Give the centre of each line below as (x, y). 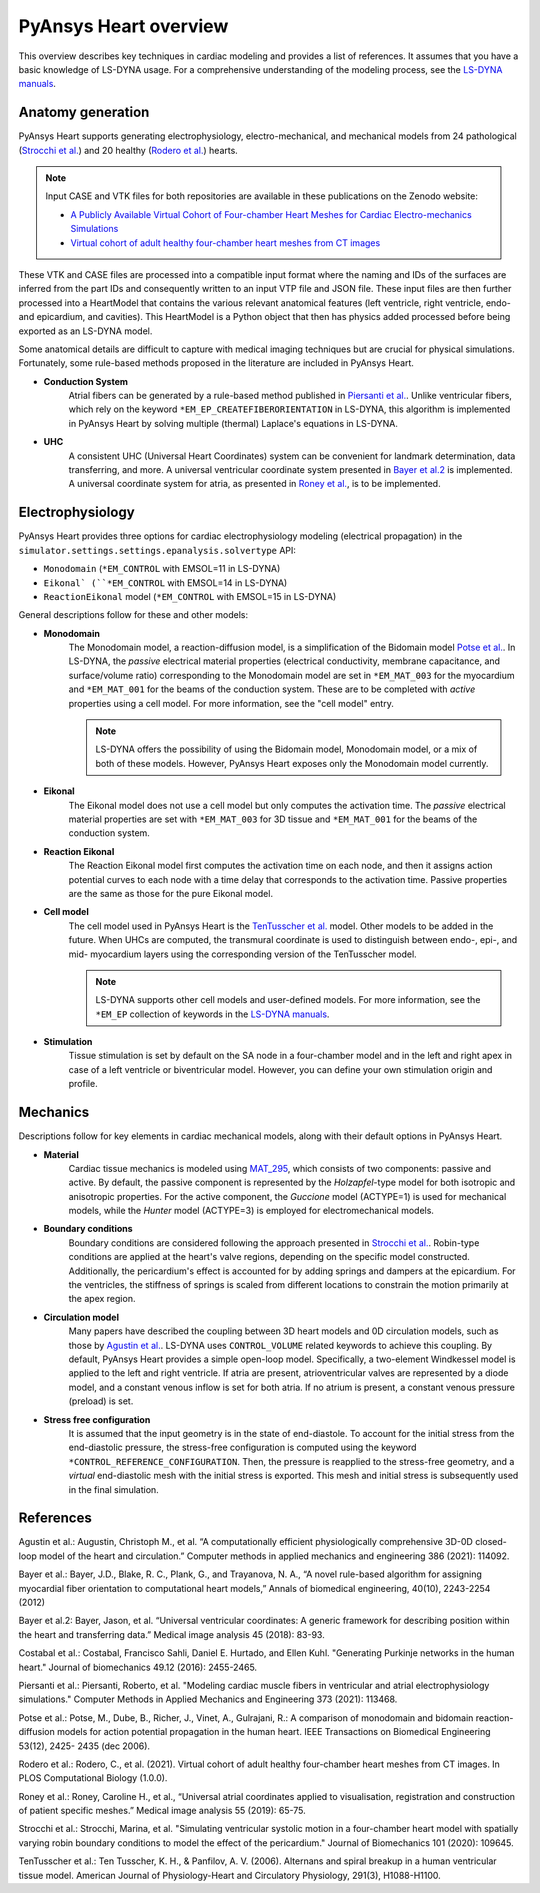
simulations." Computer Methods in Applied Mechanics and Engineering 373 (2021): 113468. (208, 1699)
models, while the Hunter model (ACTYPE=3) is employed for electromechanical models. (251, 1211)
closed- (491, 1542)
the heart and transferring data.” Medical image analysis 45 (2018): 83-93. (171, 1634)
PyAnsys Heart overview (123, 26)
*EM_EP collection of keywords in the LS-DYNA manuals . (212, 1014)
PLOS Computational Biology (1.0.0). (93, 1778)
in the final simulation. (113, 1489)
